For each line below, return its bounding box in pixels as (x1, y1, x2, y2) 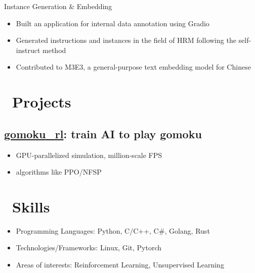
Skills (12, 196, 50, 216)
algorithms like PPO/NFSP (16, 167, 102, 177)
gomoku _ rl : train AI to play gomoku (4, 126, 202, 141)
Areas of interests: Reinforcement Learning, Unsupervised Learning (16, 259, 224, 270)
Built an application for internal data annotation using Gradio (16, 18, 209, 28)
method (42, 44, 66, 55)
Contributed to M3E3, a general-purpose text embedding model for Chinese (16, 62, 251, 72)
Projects (12, 91, 71, 112)
